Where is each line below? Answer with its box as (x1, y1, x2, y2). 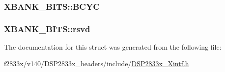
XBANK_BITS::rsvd (4, 22, 90, 35)
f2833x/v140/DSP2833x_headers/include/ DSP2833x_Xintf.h (4, 58, 189, 68)
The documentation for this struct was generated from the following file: (4, 42, 222, 52)
